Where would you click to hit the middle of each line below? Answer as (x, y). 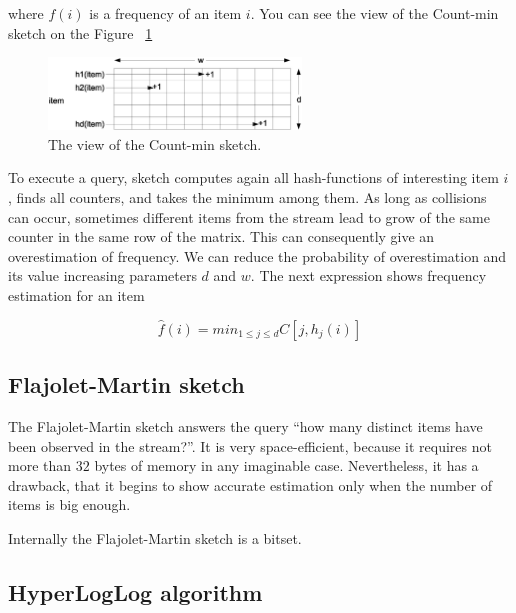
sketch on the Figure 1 (80, 32)
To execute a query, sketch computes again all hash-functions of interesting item (253, 177)
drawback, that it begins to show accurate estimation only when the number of (250, 484)
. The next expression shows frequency (368, 275)
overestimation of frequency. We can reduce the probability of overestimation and (257, 255)
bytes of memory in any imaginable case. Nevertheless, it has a (286, 465)
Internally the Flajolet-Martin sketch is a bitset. (155, 537)
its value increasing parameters (102, 275)
